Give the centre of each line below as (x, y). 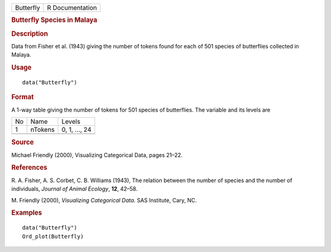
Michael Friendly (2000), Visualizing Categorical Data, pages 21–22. (97, 155)
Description (30, 34)
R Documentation (72, 8)
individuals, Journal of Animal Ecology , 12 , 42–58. (74, 189)
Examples (27, 213)
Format (22, 97)
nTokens (43, 130)
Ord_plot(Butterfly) (53, 236)
